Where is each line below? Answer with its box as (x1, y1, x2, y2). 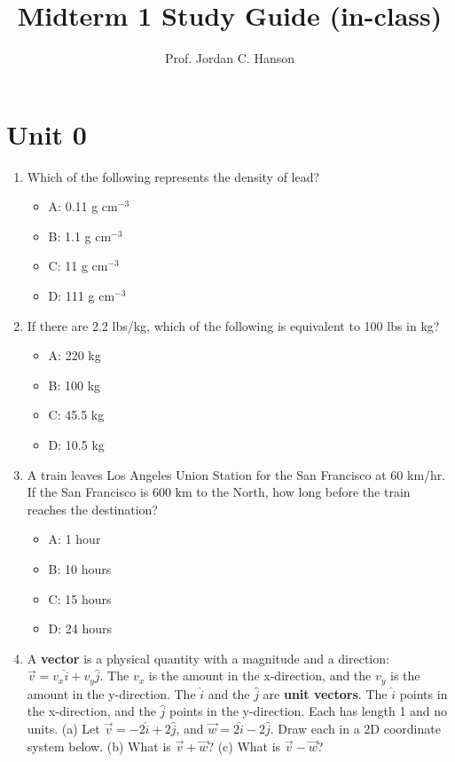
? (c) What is (208, 736, 281, 755)
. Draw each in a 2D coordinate (270, 719, 441, 737)
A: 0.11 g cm (48, 197, 118, 216)
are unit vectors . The (263, 684, 388, 703)
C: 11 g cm (48, 256, 108, 275)
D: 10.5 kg (48, 436, 105, 453)
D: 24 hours (48, 619, 113, 638)
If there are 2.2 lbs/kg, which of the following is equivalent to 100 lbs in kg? (27, 316, 440, 334)
